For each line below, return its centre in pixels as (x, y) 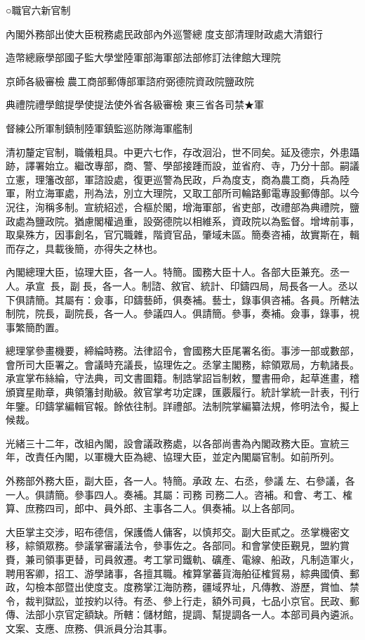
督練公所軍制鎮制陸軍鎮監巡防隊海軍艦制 (99, 128)
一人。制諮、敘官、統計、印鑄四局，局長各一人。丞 (230, 285)
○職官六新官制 (38, 10)
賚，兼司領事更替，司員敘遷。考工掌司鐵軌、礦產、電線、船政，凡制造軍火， (182, 559)
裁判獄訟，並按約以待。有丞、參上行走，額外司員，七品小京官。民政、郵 (192, 600)
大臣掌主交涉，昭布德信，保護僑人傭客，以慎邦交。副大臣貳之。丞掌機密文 (178, 531)
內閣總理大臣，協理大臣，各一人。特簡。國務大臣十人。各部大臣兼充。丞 (173, 272)
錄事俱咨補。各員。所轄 (295, 299)
